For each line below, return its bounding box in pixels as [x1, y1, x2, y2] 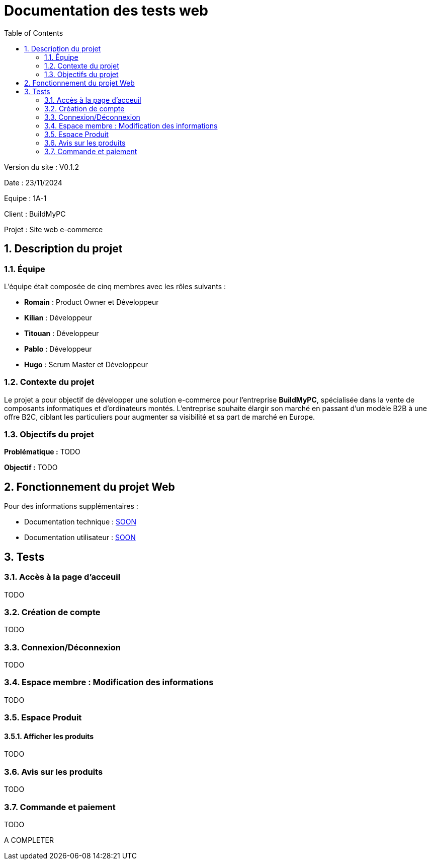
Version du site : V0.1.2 [4, 162, 79, 171]
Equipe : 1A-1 [4, 193, 47, 203]
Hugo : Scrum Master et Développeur [24, 360, 148, 369]
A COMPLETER [4, 835, 54, 844]
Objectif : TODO [4, 463, 58, 472]
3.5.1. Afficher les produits [4, 732, 94, 741]
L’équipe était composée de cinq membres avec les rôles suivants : [4, 282, 226, 291]
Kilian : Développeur [24, 313, 92, 322]
